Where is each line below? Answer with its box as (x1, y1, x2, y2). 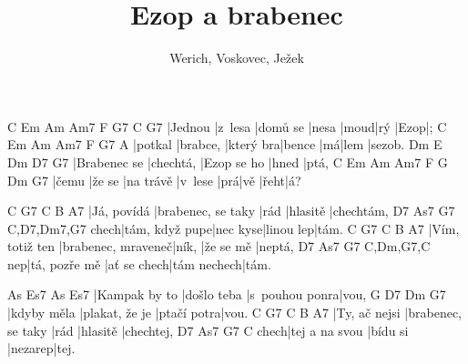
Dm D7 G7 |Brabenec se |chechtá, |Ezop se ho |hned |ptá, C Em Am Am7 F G (7, 152, 448, 171)
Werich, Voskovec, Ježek (169, 48, 304, 67)
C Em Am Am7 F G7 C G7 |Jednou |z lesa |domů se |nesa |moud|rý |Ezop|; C (7, 116, 447, 136)
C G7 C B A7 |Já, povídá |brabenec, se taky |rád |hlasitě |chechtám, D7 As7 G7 (7, 201, 455, 220)
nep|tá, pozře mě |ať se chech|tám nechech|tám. (7, 254, 271, 273)
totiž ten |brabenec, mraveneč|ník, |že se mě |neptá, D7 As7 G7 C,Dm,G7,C (7, 237, 431, 256)
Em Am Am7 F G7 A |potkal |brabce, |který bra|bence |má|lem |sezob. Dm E (7, 135, 443, 154)
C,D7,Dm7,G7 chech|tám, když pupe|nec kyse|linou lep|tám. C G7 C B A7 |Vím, (7, 218, 460, 238)
